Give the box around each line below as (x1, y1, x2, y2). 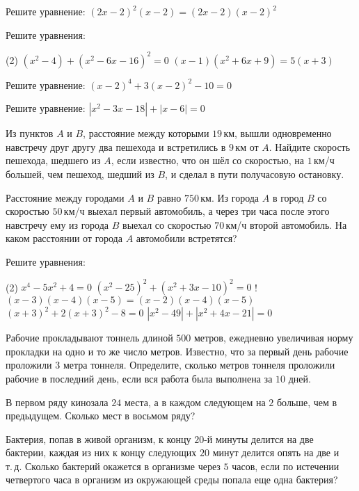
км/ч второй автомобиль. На (225, 217, 347, 232)
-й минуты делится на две (204, 431, 314, 446)
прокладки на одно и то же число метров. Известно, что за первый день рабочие (6, 344, 349, 358)
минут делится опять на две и (212, 445, 340, 460)
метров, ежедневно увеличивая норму (193, 330, 353, 345)
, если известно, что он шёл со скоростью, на (111, 153, 305, 168)
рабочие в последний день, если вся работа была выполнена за (6, 371, 273, 385)
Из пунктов (6, 126, 54, 140)
